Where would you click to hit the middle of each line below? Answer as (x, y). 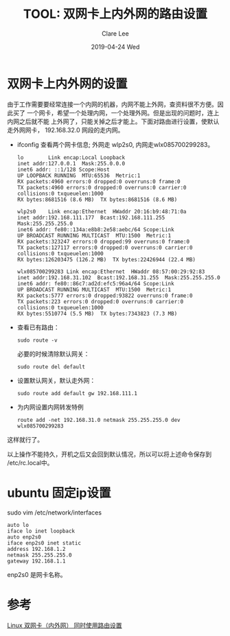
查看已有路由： (38, 327)
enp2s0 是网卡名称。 (37, 574)
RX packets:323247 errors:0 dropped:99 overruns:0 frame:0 (103, 242)
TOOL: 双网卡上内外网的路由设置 (115, 14)
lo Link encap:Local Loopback (71, 157)
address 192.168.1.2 (37, 549)
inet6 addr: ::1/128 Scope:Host (63, 169)
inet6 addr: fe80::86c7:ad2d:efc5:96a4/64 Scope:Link (95, 283)
